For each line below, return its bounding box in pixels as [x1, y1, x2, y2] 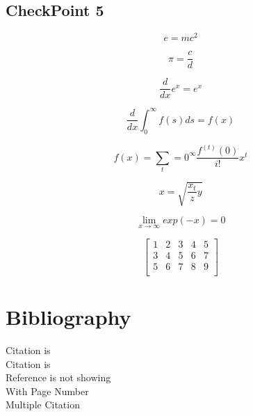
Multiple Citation [6, 397, 80, 412]
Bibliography [6, 303, 131, 331]
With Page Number [6, 383, 89, 398]
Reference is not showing [6, 370, 111, 385]
